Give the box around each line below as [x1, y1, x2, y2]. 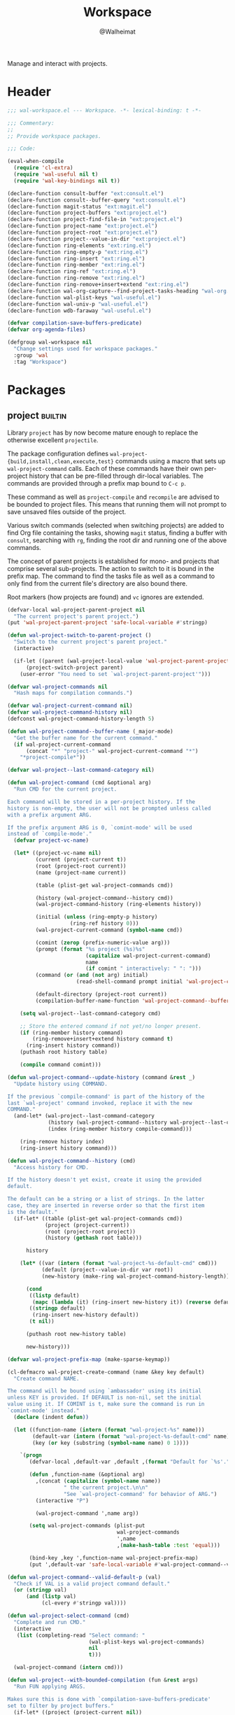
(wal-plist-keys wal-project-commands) [88, 1638, 205, 1645]
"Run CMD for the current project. [13, 786, 117, 793]
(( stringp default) [29, 1305, 86, 1312]
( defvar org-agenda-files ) [7, 326, 86, 333]
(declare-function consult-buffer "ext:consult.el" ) [7, 190, 164, 197]
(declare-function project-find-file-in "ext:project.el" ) [7, 216, 183, 223]
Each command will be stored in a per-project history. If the [7, 798, 196, 805]
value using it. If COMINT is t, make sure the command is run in [7, 1401, 205, 1408]
